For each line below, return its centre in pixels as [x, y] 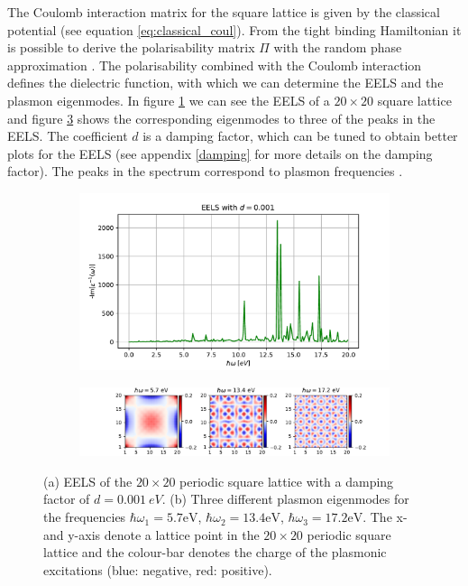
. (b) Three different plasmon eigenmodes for [285, 499]
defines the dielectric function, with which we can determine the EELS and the [225, 83]
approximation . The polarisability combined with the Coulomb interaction [215, 65]
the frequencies [85, 517]
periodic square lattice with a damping [287, 481]
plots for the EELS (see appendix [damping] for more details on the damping [220, 153]
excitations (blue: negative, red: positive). [158, 569]
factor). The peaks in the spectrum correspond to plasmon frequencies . [205, 171]
